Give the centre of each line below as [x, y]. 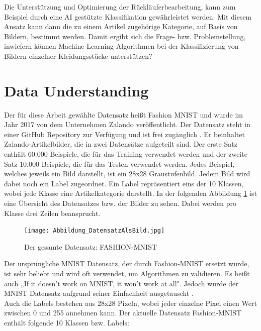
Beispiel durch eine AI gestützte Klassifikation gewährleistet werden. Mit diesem [128, 16]
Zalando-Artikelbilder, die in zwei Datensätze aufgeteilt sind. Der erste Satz [121, 144]
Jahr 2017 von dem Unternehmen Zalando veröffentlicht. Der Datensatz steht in [127, 124]
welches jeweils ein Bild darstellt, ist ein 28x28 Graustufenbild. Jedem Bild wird [127, 174]
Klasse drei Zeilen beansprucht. [52, 213]
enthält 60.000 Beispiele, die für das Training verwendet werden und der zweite [126, 154]
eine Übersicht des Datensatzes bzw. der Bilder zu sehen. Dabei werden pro [120, 203]
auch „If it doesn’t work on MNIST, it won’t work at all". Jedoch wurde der [121, 283]
